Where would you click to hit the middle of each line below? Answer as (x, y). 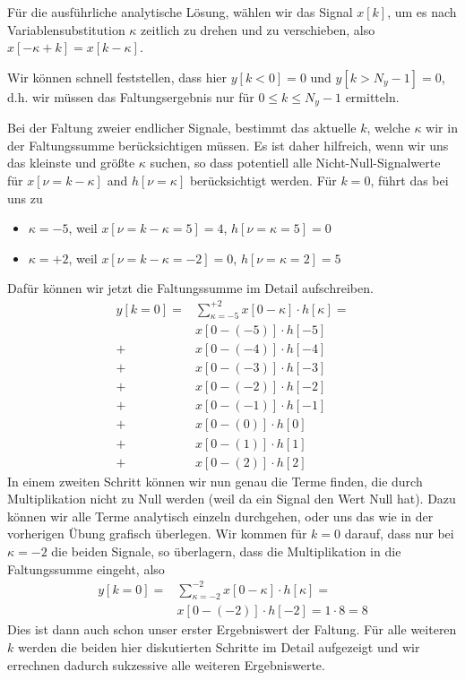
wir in (442, 128)
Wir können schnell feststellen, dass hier (117, 77)
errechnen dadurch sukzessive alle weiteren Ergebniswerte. (166, 664)
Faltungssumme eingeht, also (86, 568)
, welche (388, 128)
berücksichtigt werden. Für (263, 181)
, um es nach (422, 12)
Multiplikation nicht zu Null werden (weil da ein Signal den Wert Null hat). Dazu (232, 499)
